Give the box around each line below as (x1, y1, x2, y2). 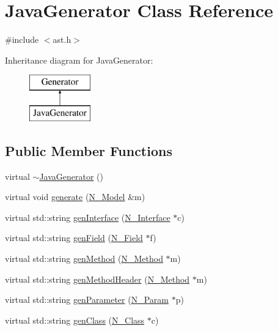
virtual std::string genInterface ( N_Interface (5, 210, 170, 223)
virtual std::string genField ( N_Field (5, 231, 143, 244)
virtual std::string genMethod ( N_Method (5, 252, 163, 265)
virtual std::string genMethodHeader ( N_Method (5, 272, 190, 285)
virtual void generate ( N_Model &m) (5, 190, 145, 203)
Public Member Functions (5, 141, 172, 160)
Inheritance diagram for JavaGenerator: (5, 53, 153, 66)
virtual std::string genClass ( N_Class (5, 313, 145, 326)
